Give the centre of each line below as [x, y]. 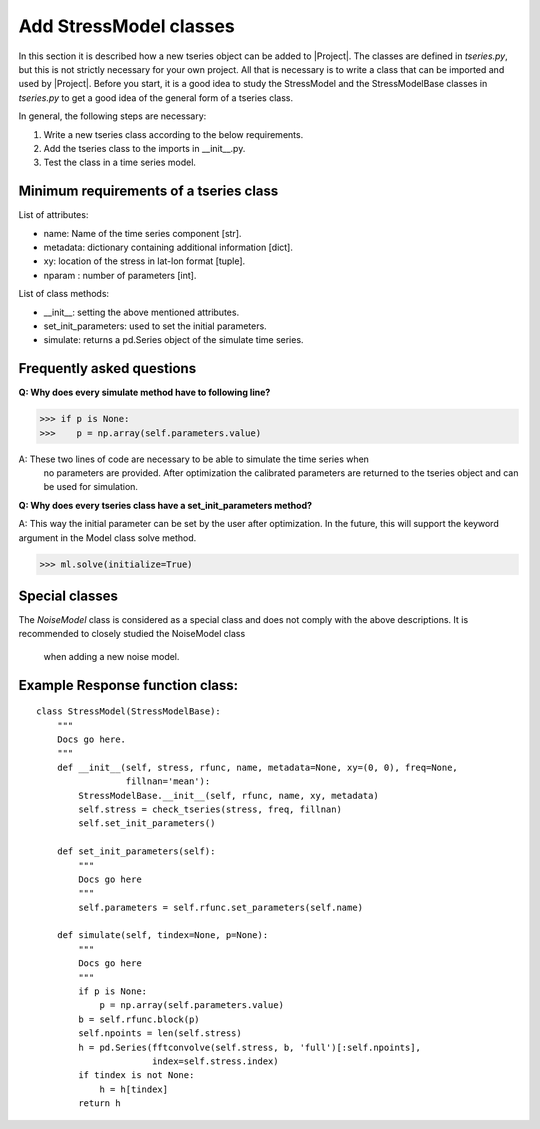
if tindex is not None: [136, 1075]
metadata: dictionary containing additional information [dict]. [168, 247]
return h [99, 1103]
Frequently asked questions [107, 368]
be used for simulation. [91, 487]
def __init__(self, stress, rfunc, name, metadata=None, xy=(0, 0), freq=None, [257, 767]
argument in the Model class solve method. [107, 537]
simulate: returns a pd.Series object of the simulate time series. [173, 340]
